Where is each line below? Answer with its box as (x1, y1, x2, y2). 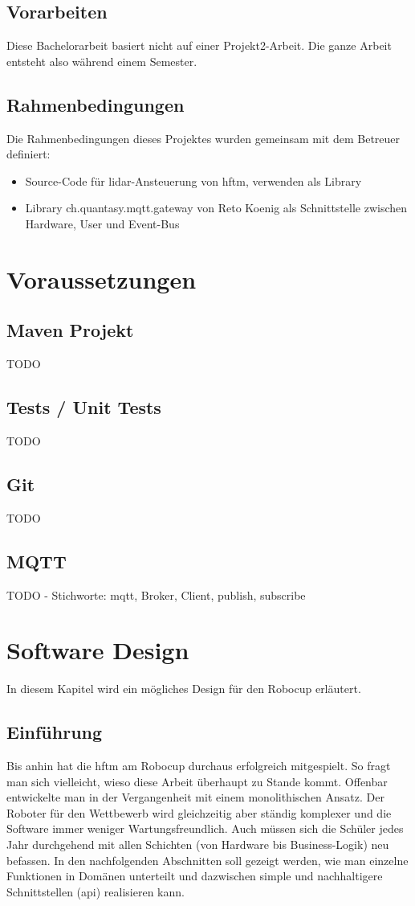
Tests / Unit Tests (6, 395, 161, 420)
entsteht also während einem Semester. (6, 52, 197, 69)
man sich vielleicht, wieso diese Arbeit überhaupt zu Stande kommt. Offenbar (6, 773, 388, 789)
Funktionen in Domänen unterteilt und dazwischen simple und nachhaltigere (6, 867, 383, 884)
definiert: (6, 146, 51, 162)
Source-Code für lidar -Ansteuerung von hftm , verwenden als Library (25, 172, 362, 189)
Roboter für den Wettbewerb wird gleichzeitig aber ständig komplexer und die (6, 804, 392, 821)
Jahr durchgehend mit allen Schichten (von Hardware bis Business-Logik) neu (6, 836, 389, 853)
